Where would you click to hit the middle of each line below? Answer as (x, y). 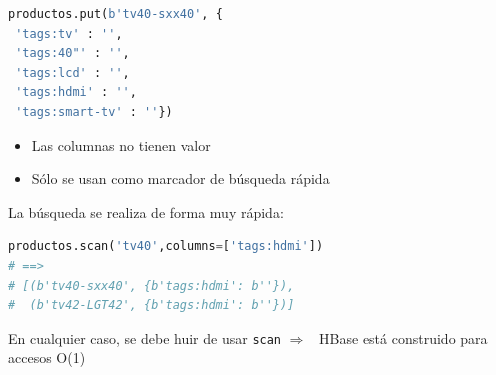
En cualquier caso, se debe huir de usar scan (145, 337)
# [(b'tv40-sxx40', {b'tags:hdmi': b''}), (151, 285)
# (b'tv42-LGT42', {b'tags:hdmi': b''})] (151, 305)
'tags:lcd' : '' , (72, 72)
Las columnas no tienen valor (121, 144)
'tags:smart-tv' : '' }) (94, 111)
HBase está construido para (403, 337)
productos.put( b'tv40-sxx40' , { (115, 14)
